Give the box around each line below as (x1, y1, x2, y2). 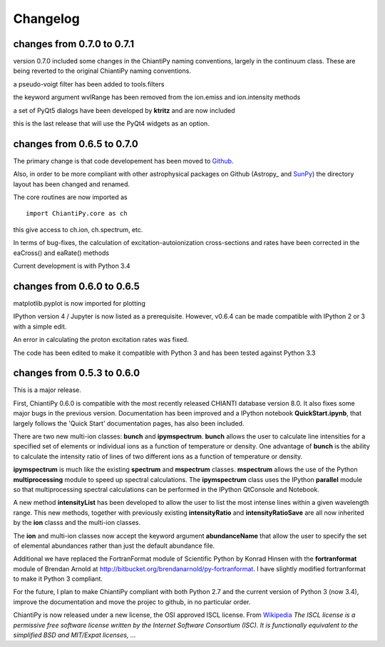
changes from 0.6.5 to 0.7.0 (13, 138, 139, 150)
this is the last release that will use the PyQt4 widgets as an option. (13, 119, 210, 128)
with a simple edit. (13, 322, 67, 331)
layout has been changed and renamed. (13, 179, 130, 189)
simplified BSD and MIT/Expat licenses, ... (13, 631, 136, 639)
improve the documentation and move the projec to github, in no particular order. (13, 597, 251, 606)
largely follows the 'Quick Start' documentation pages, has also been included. (13, 418, 245, 428)
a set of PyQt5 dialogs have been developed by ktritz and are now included (13, 106, 235, 114)
